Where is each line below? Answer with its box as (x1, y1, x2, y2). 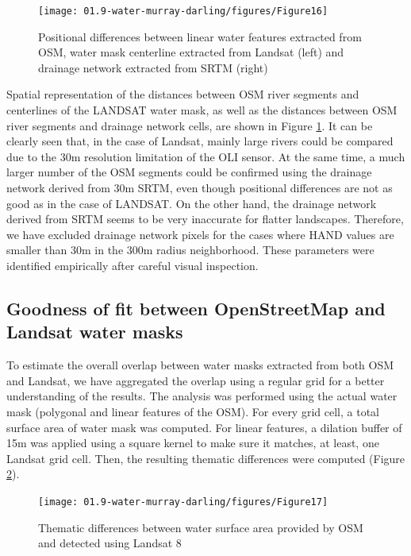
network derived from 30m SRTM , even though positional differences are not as (6, 180, 393, 195)
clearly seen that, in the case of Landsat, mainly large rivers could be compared (6, 133, 394, 149)
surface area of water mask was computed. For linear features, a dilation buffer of (6, 419, 402, 435)
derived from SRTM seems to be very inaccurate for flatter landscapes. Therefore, (6, 210, 404, 227)
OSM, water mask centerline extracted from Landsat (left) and (38, 44, 344, 60)
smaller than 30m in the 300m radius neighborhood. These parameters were (6, 241, 375, 258)
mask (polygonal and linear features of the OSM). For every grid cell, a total (6, 403, 379, 419)
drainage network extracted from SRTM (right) (38, 59, 268, 75)
